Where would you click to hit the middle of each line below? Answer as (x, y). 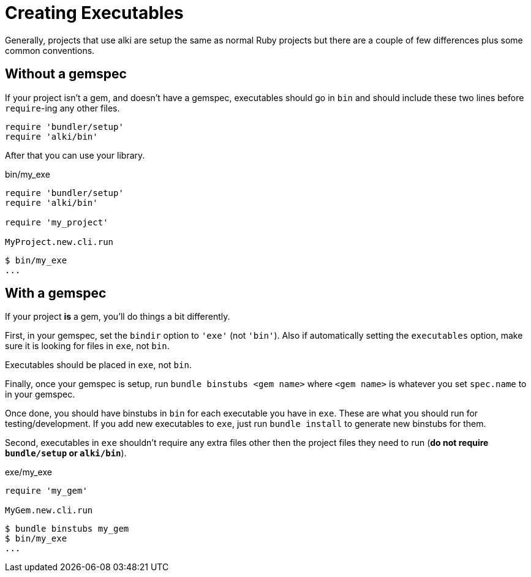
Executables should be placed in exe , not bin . (98, 365)
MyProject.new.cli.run (59, 242)
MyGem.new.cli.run (49, 511)
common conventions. (50, 50)
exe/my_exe (28, 472)
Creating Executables (94, 13)
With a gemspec (56, 293)
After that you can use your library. (75, 155)
